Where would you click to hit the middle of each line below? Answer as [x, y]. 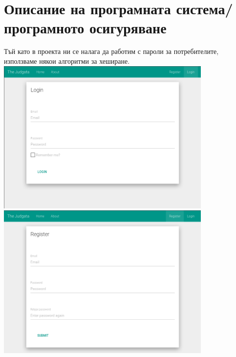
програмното [44, 28]
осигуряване [128, 28]
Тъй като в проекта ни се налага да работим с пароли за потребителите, [111, 51]
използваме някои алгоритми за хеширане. [67, 61]
